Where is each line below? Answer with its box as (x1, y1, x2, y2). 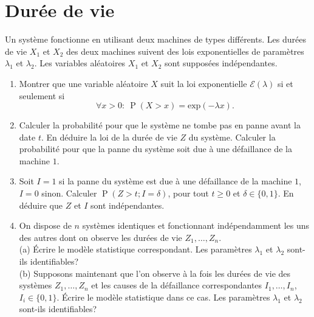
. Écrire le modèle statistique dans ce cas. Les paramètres (56, 290, 270, 303)
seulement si (19, 89, 65, 102)
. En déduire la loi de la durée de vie (41, 130, 177, 143)
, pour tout (168, 187, 209, 200)
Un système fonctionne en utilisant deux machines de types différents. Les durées (5, 33, 306, 46)
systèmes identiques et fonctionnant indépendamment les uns (82, 219, 310, 232)
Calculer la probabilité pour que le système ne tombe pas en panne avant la (19, 119, 301, 131)
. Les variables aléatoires (34, 57, 126, 69)
